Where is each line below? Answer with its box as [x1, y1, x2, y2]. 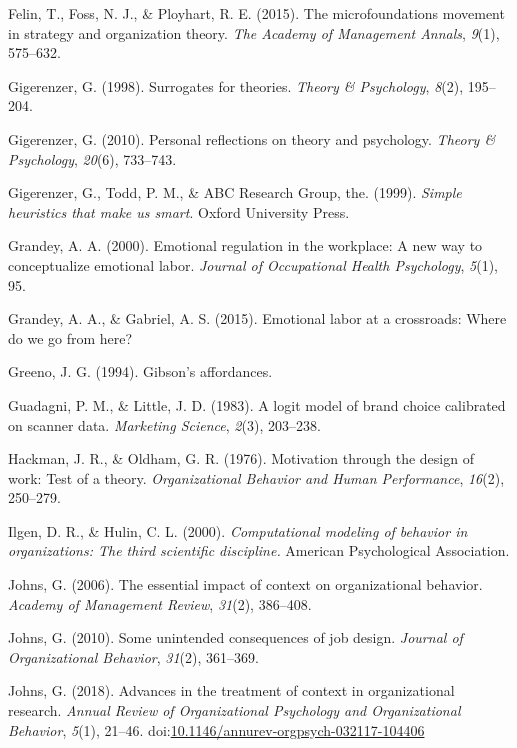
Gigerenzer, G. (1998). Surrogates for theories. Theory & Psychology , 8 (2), [8, 75, 464, 96]
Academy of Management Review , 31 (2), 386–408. [8, 593, 312, 614]
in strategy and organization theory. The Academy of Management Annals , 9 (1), [8, 22, 500, 43]
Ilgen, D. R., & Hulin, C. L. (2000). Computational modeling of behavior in [8, 520, 468, 541]
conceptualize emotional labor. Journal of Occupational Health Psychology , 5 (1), [8, 254, 498, 275]
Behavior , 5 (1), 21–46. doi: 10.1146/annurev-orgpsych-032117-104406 [8, 719, 425, 740]
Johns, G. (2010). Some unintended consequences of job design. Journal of [8, 627, 463, 648]
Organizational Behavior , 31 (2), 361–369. [8, 646, 259, 667]
